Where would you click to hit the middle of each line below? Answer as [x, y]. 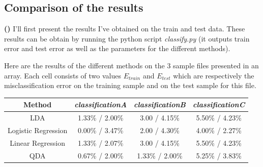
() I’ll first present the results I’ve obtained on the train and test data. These [125, 29]
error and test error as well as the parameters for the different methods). [117, 48]
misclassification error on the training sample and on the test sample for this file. [130, 85]
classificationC [219, 105]
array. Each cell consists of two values [63, 75]
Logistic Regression [38, 130]
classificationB [160, 105]
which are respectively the [214, 75]
